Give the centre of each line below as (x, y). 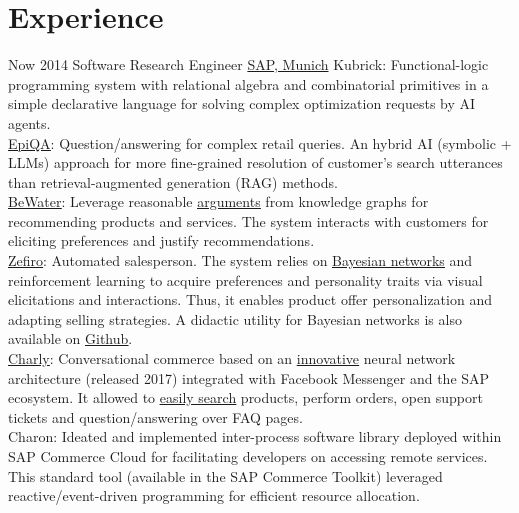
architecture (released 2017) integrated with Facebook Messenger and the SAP (249, 377)
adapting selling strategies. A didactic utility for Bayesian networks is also (235, 318)
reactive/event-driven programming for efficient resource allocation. (214, 495)
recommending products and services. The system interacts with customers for (248, 220)
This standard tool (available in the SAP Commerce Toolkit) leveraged (225, 475)
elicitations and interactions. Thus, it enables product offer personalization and (250, 299)
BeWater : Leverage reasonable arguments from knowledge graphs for (218, 201)
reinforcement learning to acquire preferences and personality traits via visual (245, 279)
